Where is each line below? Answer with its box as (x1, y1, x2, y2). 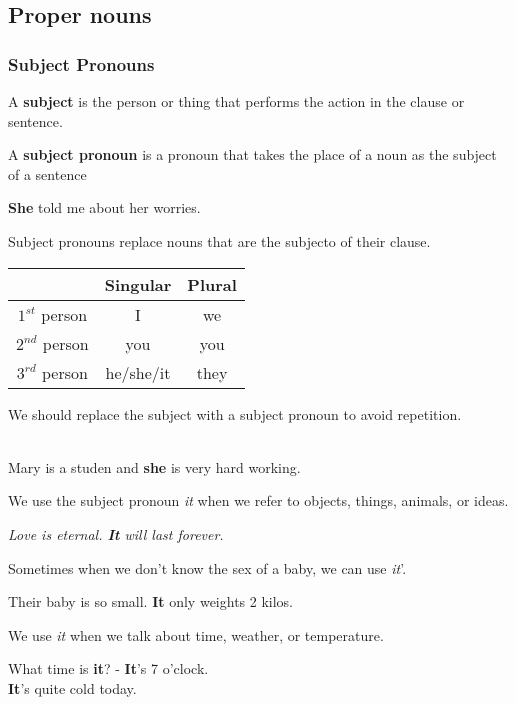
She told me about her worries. (8, 197, 201, 218)
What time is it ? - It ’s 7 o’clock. (8, 658, 209, 679)
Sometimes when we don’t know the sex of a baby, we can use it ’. (8, 557, 407, 578)
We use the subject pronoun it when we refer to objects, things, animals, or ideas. (8, 490, 509, 511)
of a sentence (8, 163, 87, 184)
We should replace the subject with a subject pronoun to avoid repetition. (8, 403, 462, 424)
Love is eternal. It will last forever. (8, 523, 224, 544)
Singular (104, 272, 172, 296)
